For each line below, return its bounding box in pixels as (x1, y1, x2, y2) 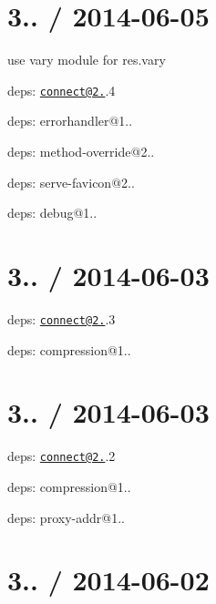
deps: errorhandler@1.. (7, 111, 133, 130)
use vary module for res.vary (7, 50, 166, 69)
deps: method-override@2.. (7, 141, 155, 160)
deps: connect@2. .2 (7, 446, 116, 466)
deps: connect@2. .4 (7, 80, 116, 99)
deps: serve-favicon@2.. (7, 172, 135, 191)
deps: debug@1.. (7, 203, 98, 222)
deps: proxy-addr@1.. (7, 507, 125, 527)
